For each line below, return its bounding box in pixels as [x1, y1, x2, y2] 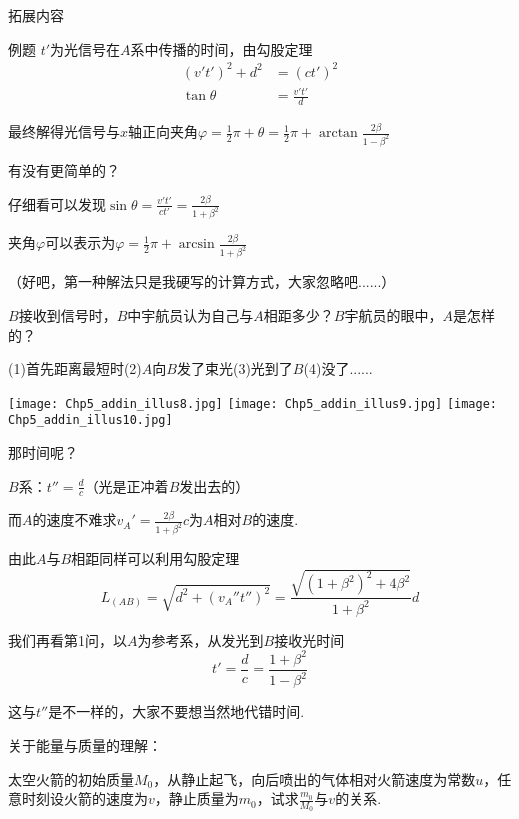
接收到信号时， [18, 304, 117, 325]
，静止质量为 [154, 788, 239, 809]
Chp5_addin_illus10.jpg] [8, 413, 173, 428]
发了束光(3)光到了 [176, 358, 293, 379]
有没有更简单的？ [8, 159, 120, 180]
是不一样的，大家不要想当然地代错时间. [48, 701, 305, 722]
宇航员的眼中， [344, 304, 443, 325]
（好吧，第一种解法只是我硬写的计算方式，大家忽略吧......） [8, 271, 396, 292]
